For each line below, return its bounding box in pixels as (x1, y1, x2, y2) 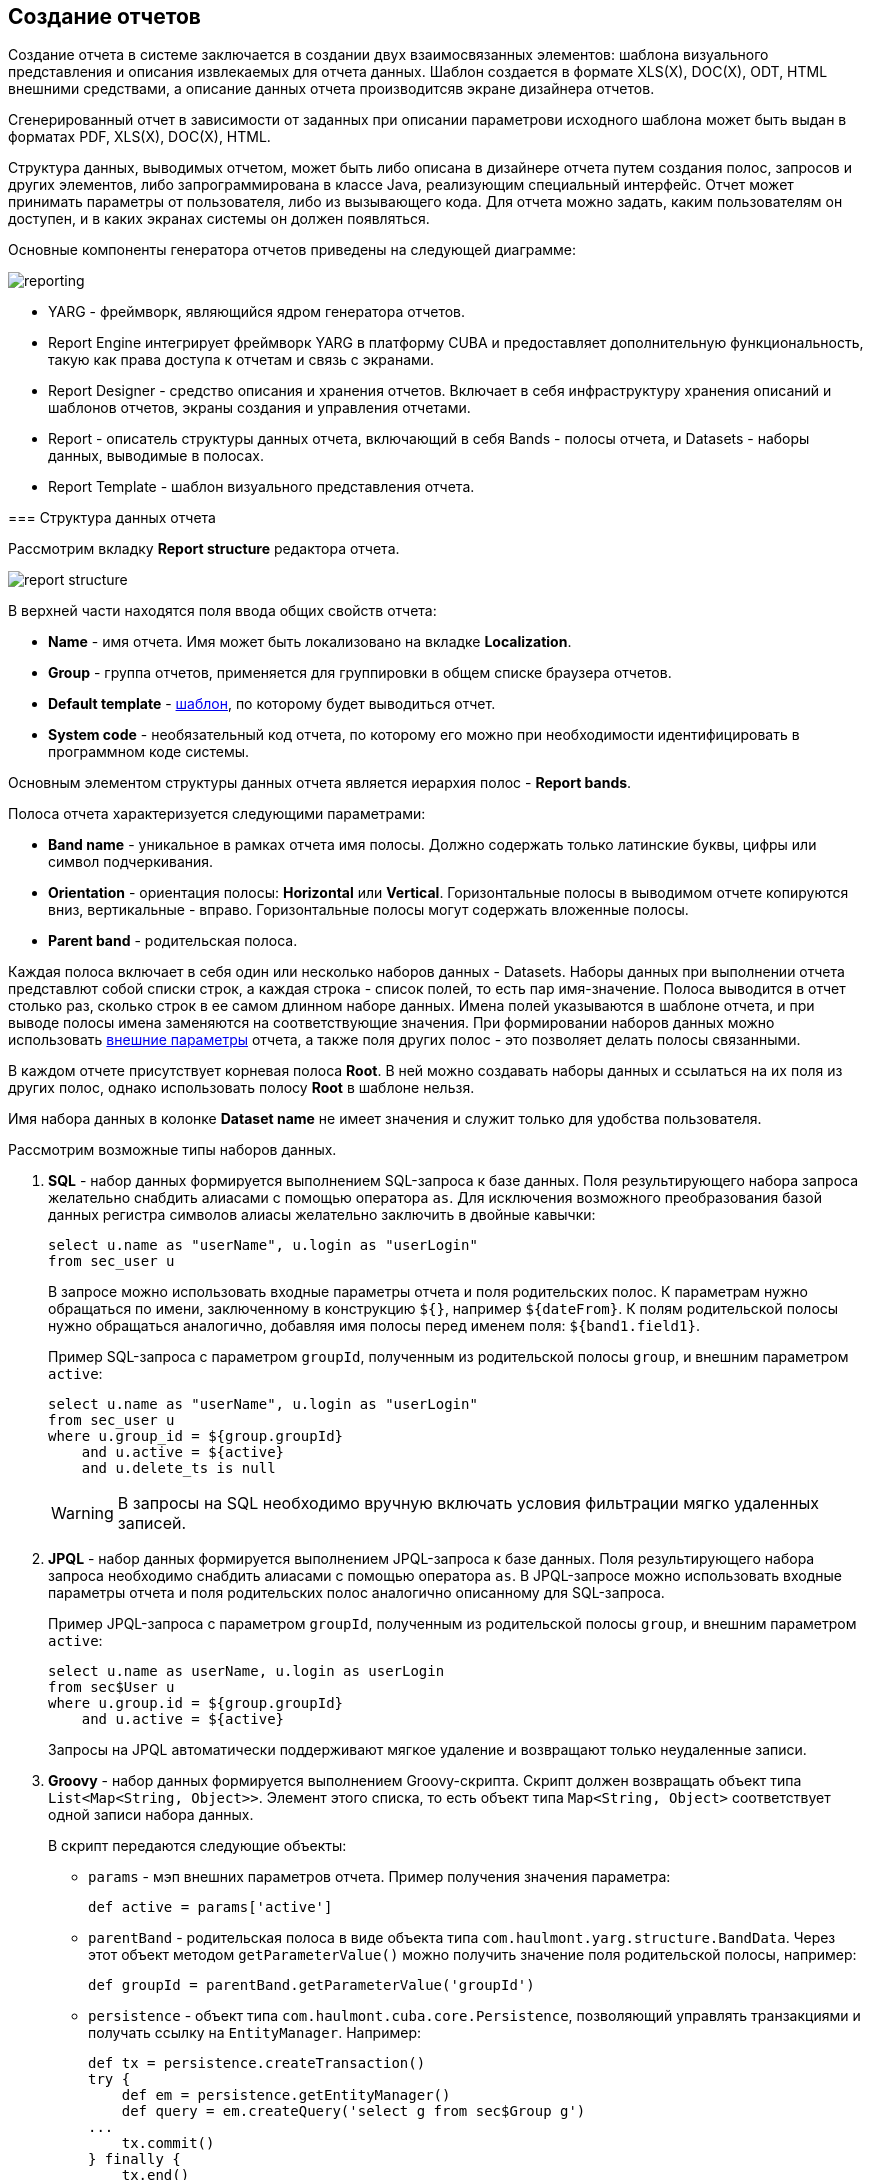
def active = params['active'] (88, 1899, 333, 1916)
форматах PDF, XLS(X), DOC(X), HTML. (8, 128, 271, 146)
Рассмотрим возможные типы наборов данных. (8, 1141, 337, 1159)
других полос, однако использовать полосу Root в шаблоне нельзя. (8, 1079, 475, 1097)
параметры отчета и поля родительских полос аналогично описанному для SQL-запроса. (48, 1584, 665, 1602)
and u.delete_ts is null (81, 1460, 276, 1477)
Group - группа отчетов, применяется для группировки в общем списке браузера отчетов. (48, 664, 672, 682)
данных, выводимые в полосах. (48, 447, 265, 465)
